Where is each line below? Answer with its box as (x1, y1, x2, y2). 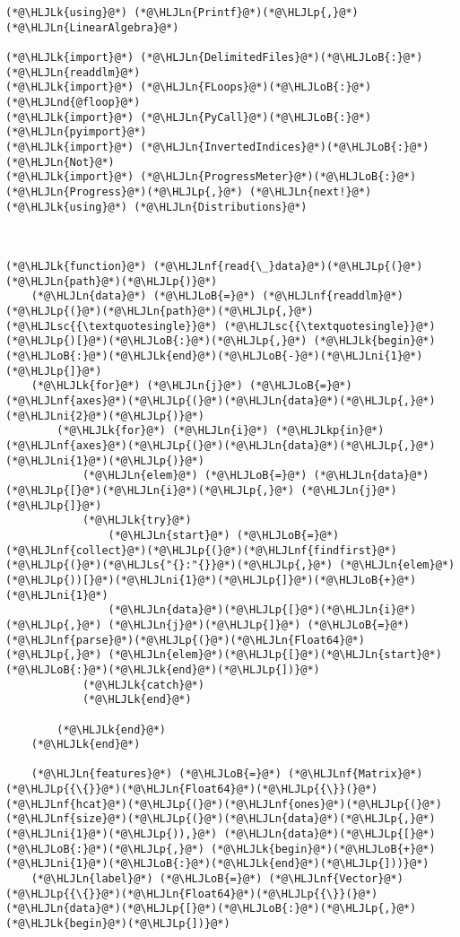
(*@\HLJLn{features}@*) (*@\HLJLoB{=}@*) (30, 768, 282, 781)
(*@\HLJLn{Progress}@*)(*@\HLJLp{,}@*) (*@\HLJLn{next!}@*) (5, 185, 372, 198)
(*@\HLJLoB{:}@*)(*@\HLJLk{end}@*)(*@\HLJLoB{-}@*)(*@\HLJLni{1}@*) (5, 350, 423, 363)
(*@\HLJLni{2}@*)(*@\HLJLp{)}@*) (5, 409, 204, 422)
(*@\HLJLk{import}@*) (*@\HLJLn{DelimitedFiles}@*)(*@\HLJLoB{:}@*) (5, 50, 423, 64)
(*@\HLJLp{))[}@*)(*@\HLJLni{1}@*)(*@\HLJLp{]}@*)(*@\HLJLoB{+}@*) (5, 573, 417, 586)
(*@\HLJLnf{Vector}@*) (268, 872, 404, 886)
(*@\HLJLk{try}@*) (82, 514, 192, 527)
